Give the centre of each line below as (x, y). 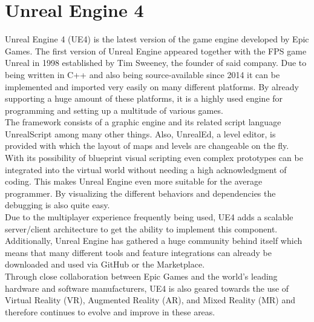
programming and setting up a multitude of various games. (114, 110)
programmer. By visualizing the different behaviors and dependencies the (140, 193)
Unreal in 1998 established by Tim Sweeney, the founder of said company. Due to (156, 63)
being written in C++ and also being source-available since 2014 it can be (142, 74)
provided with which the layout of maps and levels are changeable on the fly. (147, 146)
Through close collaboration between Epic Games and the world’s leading (141, 276)
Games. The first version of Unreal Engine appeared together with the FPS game (156, 51)
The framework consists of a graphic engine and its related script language (143, 122)
